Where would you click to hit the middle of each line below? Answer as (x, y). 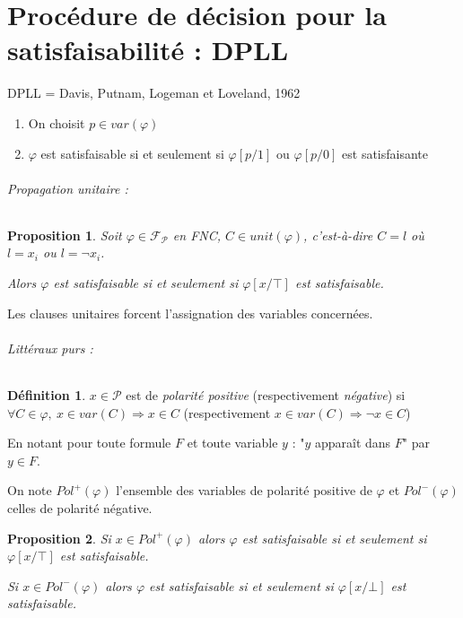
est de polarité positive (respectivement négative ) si (266, 395)
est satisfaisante (385, 153)
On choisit (57, 122)
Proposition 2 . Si (59, 538)
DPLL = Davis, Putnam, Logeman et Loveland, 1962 (154, 93)
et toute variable (232, 443)
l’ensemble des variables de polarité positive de (244, 490)
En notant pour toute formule (89, 443)
